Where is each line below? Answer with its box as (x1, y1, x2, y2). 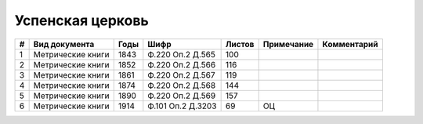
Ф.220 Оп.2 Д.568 (147, 79, 216, 90)
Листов (225, 38, 255, 49)
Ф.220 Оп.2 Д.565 (147, 49, 215, 60)
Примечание (262, 38, 314, 49)
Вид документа (33, 38, 95, 49)
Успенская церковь (14, 12, 149, 29)
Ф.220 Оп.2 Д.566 (147, 59, 216, 70)
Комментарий (322, 38, 378, 49)
